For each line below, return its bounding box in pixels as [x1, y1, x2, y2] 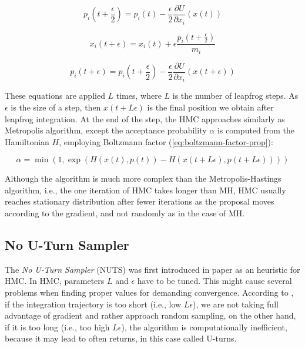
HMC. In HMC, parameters [5, 275, 105, 287]
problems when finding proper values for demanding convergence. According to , [5, 286, 294, 299]
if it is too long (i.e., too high [5, 320, 110, 333]
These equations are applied [5, 89, 105, 102]
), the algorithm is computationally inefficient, [121, 320, 287, 333]
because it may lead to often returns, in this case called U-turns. [5, 332, 237, 344]
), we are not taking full [193, 297, 279, 310]
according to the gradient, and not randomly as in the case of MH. [5, 207, 245, 219]
